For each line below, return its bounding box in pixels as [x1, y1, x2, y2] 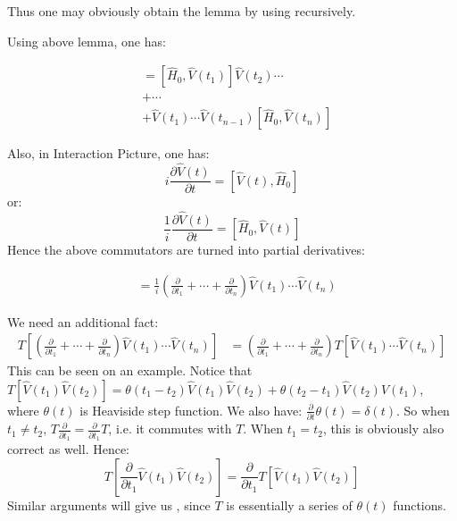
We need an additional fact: [7, 312, 159, 331]
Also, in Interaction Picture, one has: [7, 144, 210, 163]
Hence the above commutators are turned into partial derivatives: [7, 240, 365, 259]
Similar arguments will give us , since [7, 495, 211, 514]
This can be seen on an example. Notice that [7, 361, 253, 380]
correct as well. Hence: [7, 439, 130, 458]
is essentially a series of [226, 495, 353, 514]
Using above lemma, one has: [7, 31, 166, 50]
